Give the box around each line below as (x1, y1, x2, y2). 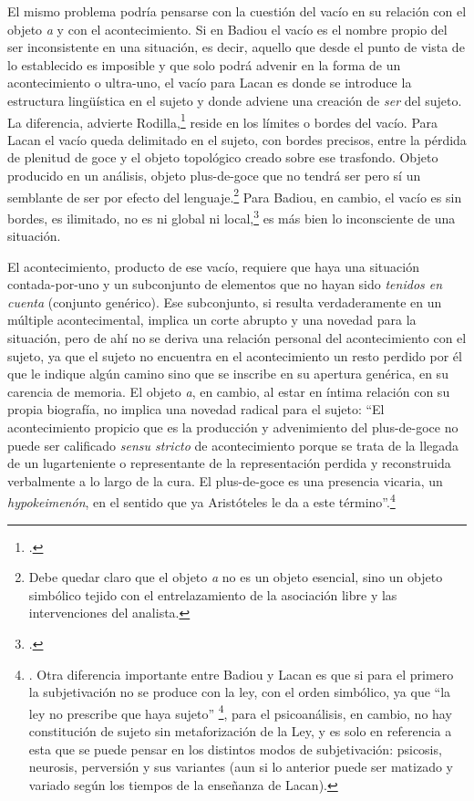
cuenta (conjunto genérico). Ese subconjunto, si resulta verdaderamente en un (7, 292, 442, 311)
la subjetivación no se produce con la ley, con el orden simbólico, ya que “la (28, 682, 451, 702)
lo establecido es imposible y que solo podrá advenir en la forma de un (7, 55, 401, 74)
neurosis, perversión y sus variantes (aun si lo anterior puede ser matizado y (28, 757, 454, 776)
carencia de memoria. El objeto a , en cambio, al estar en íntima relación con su (7, 381, 450, 400)
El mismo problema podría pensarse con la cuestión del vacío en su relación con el (7, 2, 467, 20)
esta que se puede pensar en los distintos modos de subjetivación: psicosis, (28, 739, 442, 758)
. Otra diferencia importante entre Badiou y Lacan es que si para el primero (28, 664, 454, 683)
